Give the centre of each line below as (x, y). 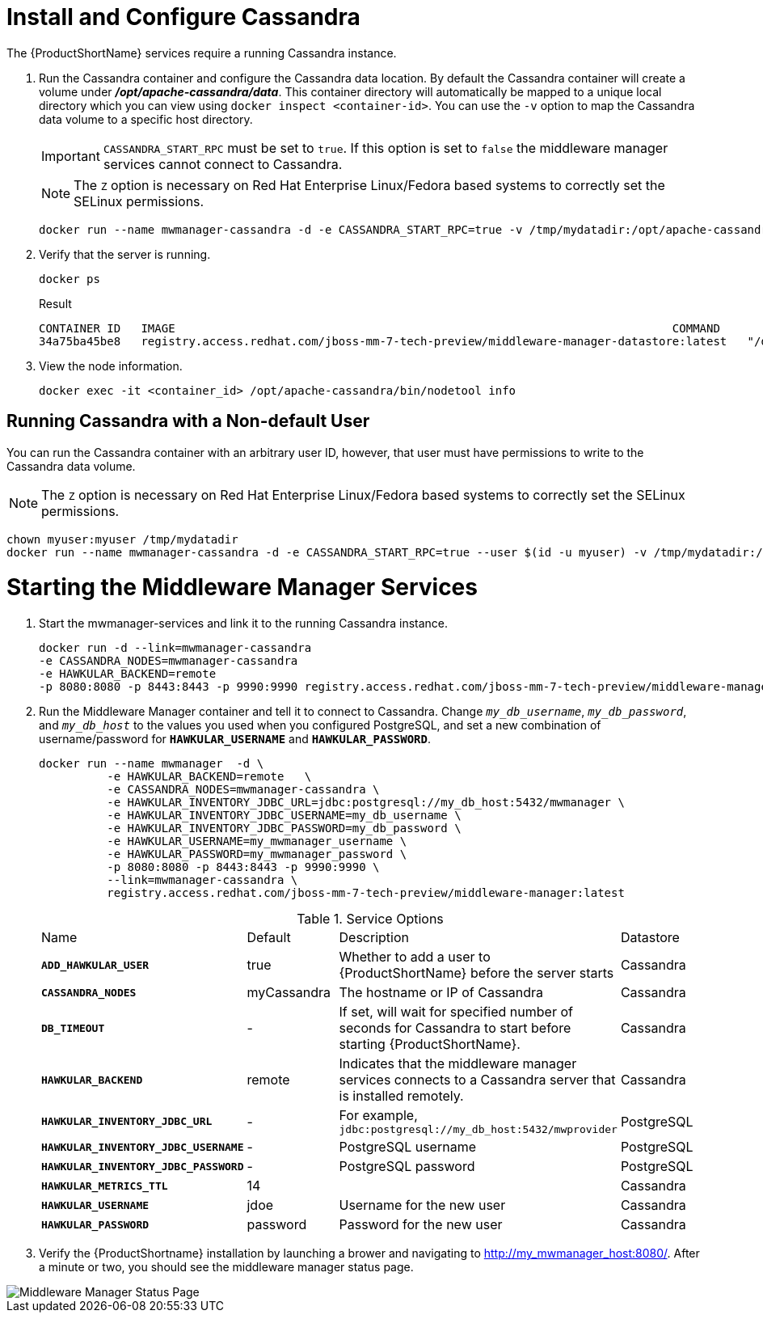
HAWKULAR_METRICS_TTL (105, 1186)
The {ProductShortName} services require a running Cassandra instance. (202, 53)
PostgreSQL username (407, 1147)
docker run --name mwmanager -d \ (152, 764)
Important (71, 156)
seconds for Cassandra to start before (455, 1028)
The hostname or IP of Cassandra (441, 993)
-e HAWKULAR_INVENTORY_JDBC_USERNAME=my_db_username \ (284, 816)
